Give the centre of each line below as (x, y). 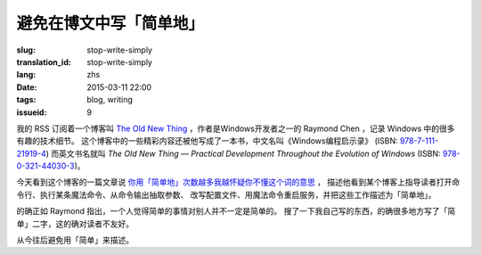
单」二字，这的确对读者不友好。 (75, 224)
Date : (27, 87)
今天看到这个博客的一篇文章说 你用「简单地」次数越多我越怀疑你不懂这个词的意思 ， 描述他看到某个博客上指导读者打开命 (238, 182)
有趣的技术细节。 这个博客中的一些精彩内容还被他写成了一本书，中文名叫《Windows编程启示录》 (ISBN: (207, 141)
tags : (26, 100)
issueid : (32, 112)
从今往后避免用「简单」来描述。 (75, 240)
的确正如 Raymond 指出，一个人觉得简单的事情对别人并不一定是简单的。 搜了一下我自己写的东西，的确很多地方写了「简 (236, 211)
